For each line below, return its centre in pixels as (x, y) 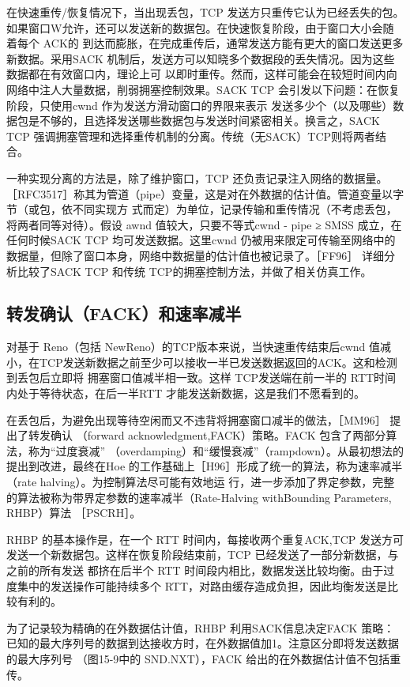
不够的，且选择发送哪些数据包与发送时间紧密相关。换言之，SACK (209, 121)
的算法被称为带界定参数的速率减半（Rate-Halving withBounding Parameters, (199, 497)
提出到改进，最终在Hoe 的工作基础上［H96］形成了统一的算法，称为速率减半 (205, 466)
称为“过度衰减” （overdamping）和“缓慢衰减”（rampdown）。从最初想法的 (216, 450)
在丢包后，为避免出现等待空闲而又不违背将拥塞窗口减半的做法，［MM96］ (196, 419)
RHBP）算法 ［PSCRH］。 (74, 513)
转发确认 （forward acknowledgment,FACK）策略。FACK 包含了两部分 (207, 435)
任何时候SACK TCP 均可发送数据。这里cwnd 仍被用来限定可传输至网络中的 (201, 240)
